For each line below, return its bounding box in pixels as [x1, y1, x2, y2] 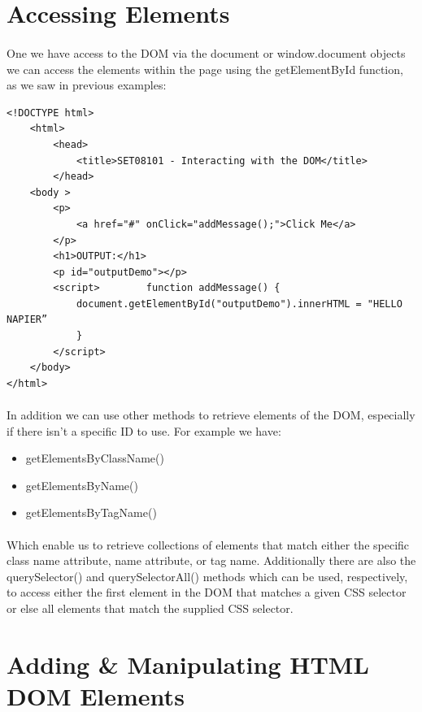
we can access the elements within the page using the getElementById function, [7, 60, 403, 77]
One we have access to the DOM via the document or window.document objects [7, 44, 406, 61]
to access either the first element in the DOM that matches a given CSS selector [7, 584, 407, 601]
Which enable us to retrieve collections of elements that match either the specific [7, 536, 410, 553]
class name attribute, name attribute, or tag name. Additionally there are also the [7, 552, 416, 569]
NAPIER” [7, 314, 48, 326]
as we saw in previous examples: [7, 76, 167, 93]
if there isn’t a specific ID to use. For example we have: [7, 422, 281, 439]
